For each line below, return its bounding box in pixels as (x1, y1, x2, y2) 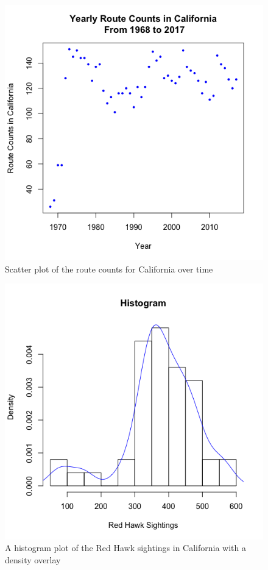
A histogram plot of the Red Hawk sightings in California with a (5, 541, 247, 554)
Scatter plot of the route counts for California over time (5, 262, 213, 275)
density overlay (5, 553, 61, 566)
